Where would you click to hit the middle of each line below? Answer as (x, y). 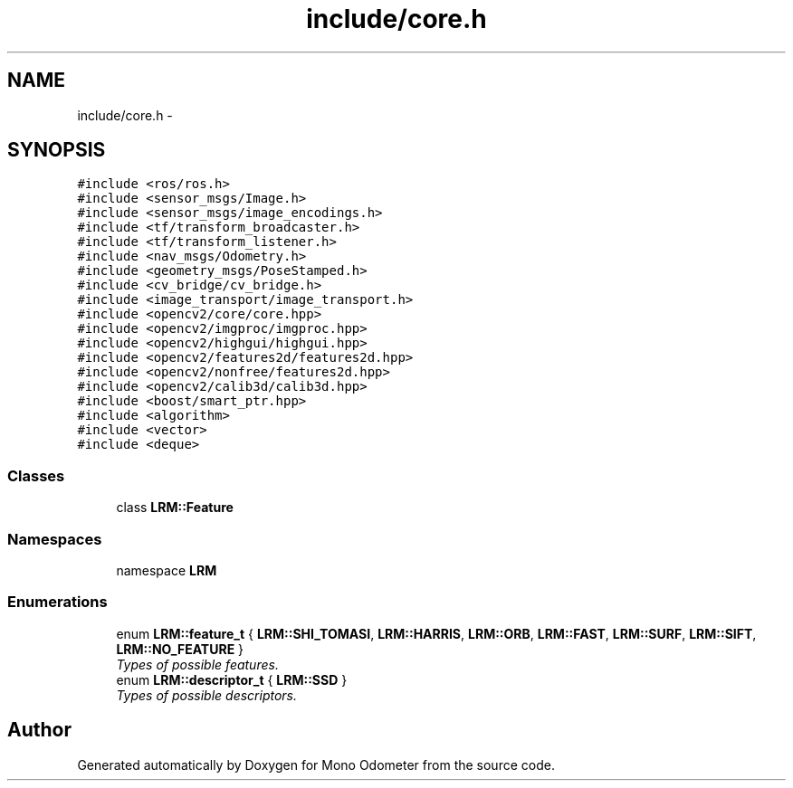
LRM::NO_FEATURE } (180, 649)
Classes (36, 475)
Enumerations (57, 602)
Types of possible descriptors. (207, 695)
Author (39, 730)
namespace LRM (167, 570)
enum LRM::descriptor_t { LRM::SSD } (232, 679)
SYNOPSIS (57, 150)
